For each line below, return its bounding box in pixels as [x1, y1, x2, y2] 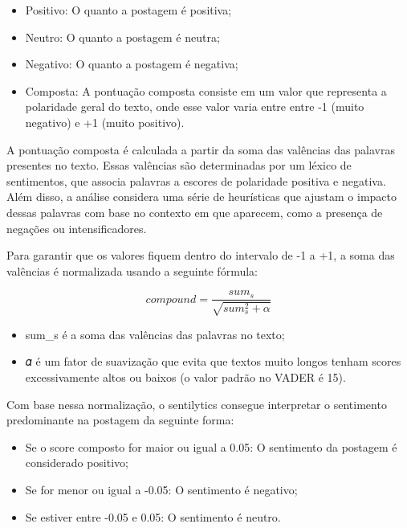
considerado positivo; [25, 454, 128, 471]
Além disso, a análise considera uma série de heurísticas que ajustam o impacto [6, 188, 397, 205]
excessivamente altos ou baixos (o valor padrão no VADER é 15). [25, 368, 346, 385]
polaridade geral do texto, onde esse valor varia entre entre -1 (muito [25, 98, 364, 115]
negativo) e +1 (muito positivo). [25, 113, 185, 130]
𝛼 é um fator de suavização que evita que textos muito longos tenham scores [25, 353, 401, 370]
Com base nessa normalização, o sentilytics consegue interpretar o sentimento [6, 395, 387, 412]
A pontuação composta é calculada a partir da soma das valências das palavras [6, 141, 395, 158]
